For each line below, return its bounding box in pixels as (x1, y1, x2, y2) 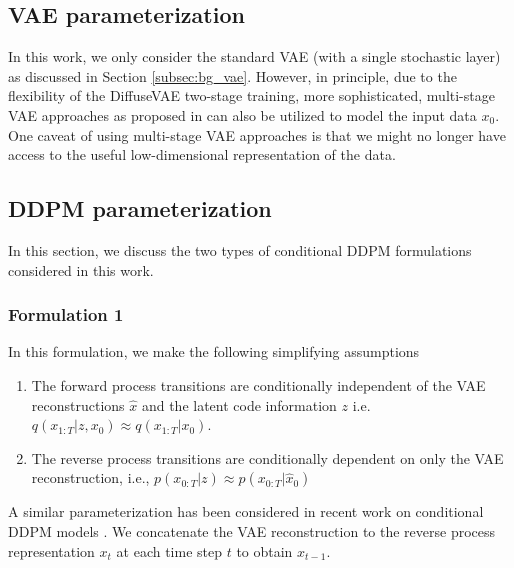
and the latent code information (141, 394, 337, 415)
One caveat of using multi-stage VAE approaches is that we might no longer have (8, 124, 506, 145)
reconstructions (31, 394, 125, 415)
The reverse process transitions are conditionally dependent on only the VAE (31, 447, 504, 468)
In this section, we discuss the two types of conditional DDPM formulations (8, 239, 472, 260)
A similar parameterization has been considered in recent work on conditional (8, 501, 484, 522)
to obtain (236, 540, 293, 561)
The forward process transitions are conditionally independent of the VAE (31, 374, 486, 395)
